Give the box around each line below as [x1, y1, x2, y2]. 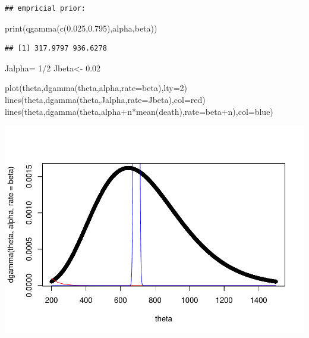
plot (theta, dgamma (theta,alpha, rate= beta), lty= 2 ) [5, 82, 187, 94]
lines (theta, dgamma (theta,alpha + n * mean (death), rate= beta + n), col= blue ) [5, 105, 273, 117]
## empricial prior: [5, 4, 86, 12]
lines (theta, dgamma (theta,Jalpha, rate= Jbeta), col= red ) [5, 93, 206, 105]
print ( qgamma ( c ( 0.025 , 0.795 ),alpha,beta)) [5, 21, 157, 34]
